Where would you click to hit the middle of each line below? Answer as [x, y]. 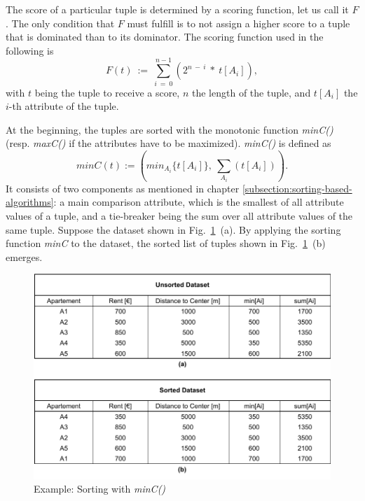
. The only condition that [60, 23]
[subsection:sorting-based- [297, 188]
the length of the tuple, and [251, 92]
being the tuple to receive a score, [107, 92]
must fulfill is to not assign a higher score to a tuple [239, 23]
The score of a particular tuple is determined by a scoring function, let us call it [177, 9]
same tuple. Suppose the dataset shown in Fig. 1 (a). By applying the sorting [173, 229]
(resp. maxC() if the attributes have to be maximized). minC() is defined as [168, 143]
